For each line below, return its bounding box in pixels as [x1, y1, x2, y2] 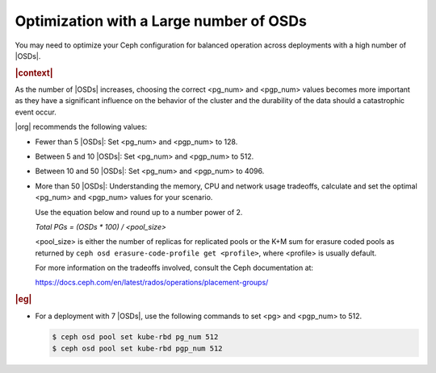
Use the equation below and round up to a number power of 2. [35, 207, 243, 217]
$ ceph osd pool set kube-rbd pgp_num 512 [52, 343, 223, 353]
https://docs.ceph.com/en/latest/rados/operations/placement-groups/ [35, 278, 269, 288]
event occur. [15, 107, 57, 117]
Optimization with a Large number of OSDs [15, 12, 307, 30]
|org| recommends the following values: [15, 122, 148, 132]
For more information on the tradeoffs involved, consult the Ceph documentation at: [35, 263, 314, 273]
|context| [15, 67, 53, 78]
